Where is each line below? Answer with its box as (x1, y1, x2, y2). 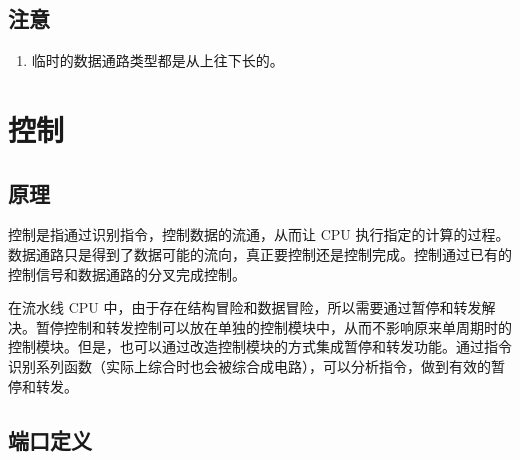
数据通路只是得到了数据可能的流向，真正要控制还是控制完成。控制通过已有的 (8, 243, 512, 264)
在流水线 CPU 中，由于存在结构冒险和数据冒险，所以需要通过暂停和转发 (8, 297, 482, 318)
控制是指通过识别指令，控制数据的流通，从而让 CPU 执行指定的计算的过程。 (8, 224, 510, 245)
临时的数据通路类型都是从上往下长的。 (31, 50, 284, 71)
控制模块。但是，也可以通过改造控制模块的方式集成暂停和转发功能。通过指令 (8, 336, 512, 357)
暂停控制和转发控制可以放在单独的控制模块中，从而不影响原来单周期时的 (35, 316, 512, 337)
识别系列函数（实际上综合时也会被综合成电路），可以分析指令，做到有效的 (8, 355, 491, 376)
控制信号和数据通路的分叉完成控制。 (8, 263, 246, 284)
